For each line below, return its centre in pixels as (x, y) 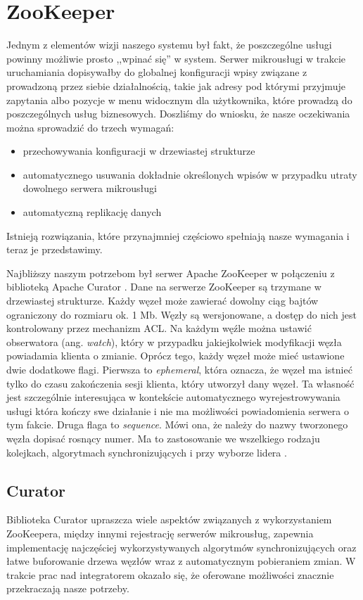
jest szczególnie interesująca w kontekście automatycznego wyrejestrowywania (173, 397)
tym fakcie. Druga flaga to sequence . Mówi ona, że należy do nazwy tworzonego (177, 425)
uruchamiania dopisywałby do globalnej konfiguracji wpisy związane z (157, 72)
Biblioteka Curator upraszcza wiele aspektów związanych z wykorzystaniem (169, 519)
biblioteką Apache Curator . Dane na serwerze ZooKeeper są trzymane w (164, 287)
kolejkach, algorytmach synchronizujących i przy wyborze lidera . (147, 452)
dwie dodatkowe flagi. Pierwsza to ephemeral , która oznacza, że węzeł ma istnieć (179, 369)
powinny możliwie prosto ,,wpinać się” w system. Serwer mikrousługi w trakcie (176, 58)
